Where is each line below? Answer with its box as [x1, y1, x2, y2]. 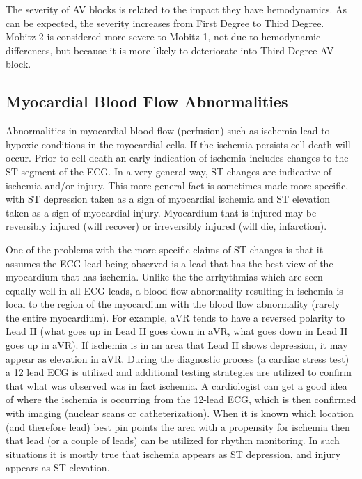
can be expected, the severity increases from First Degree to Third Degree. [6, 15, 324, 30]
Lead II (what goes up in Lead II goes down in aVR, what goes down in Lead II [6, 324, 348, 338]
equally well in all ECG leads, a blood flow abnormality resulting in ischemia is [6, 283, 343, 297]
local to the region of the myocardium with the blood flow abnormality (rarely [6, 297, 340, 311]
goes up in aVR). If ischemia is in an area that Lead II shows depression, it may [6, 338, 348, 352]
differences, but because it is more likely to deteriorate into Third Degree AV [6, 42, 334, 57]
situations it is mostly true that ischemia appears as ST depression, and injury [6, 446, 341, 461]
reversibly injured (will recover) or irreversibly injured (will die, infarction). [6, 219, 327, 233]
